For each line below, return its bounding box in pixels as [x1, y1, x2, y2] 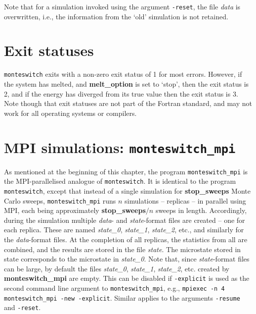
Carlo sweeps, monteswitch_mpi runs [4, 195, 116, 206]
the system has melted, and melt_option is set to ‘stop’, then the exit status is [4, 79, 249, 89]
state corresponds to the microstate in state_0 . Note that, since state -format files [4, 254, 250, 264]
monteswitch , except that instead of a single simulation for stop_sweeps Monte [4, 185, 251, 196]
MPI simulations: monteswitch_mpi [4, 137, 236, 157]
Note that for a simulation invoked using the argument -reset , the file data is [4, 1, 241, 11]
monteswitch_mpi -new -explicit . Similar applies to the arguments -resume [4, 292, 240, 303]
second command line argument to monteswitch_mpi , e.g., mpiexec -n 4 [4, 283, 225, 293]
